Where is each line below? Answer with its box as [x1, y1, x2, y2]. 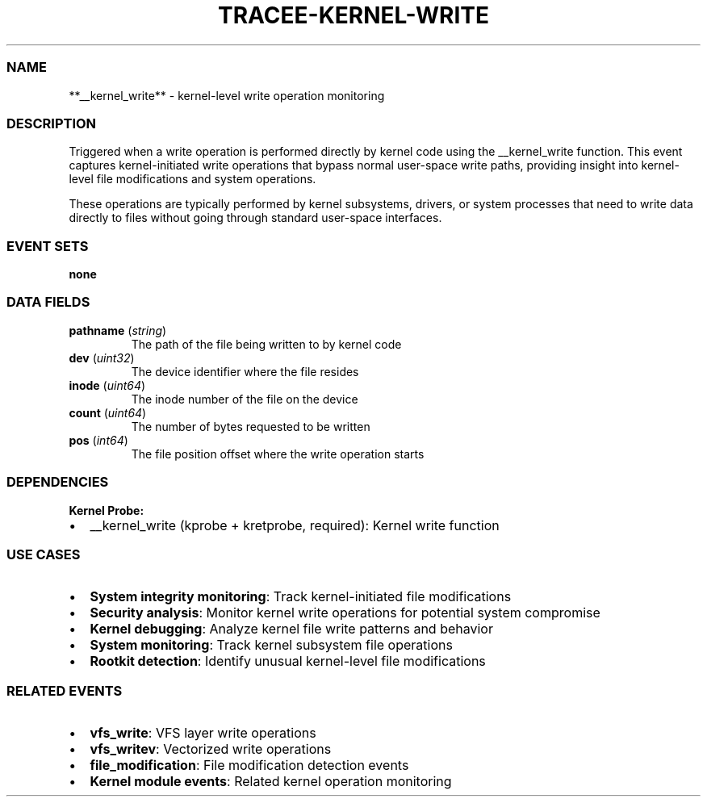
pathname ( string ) [69, 323, 167, 337]
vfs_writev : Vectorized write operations [90, 741, 332, 757]
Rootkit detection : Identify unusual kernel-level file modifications [90, 653, 486, 670]
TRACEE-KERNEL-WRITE [218, 2, 489, 29]
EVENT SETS [6, 237, 89, 254]
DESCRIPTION [6, 115, 97, 132]
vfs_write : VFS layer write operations [90, 725, 316, 741]
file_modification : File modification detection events [90, 757, 409, 773]
